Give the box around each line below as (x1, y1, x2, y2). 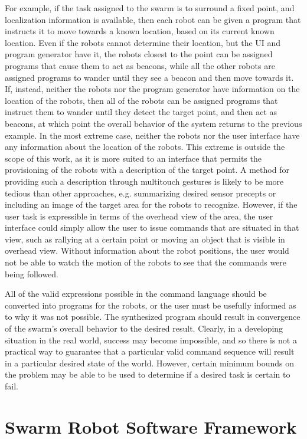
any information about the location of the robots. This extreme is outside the (5, 140, 285, 153)
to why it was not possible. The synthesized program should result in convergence (5, 310, 301, 323)
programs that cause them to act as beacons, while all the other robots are (5, 59, 275, 71)
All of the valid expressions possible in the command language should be (5, 287, 267, 300)
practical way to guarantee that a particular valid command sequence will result (5, 345, 295, 358)
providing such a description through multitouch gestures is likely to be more (5, 175, 284, 187)
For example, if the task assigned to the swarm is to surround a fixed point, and (5, 2, 295, 14)
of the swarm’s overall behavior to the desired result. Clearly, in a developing (5, 322, 283, 335)
